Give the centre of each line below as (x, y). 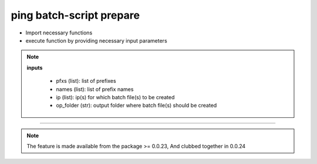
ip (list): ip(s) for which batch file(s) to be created (115, 97)
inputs (35, 68)
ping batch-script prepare (75, 15)
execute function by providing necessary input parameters (96, 40)
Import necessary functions (59, 33)
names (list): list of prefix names (95, 89)
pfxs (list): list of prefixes (86, 81)
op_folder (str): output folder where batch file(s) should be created (136, 106)
